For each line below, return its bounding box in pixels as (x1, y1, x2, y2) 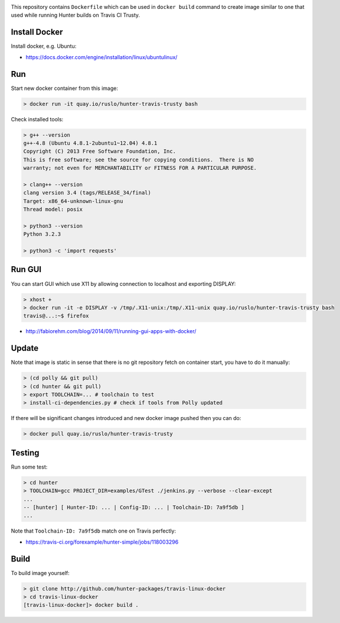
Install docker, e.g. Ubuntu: (11, 43, 77, 50)
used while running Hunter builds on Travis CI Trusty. (11, 12, 140, 19)
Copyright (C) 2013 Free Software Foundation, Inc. (23, 148, 176, 155)
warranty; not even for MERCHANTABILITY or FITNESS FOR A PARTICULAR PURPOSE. (23, 164, 257, 172)
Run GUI (11, 264, 41, 275)
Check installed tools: (11, 115, 64, 122)
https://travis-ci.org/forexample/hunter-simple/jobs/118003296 (25, 538, 179, 545)
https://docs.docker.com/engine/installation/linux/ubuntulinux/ (25, 53, 178, 60)
